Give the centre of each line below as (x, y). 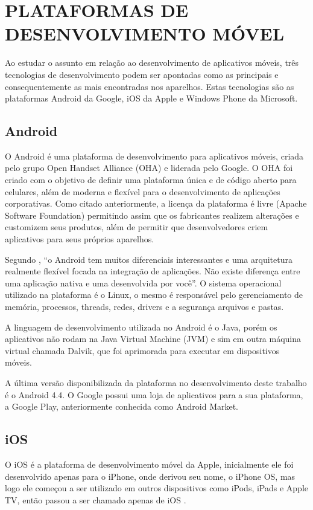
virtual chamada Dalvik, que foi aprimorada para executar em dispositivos (142, 350)
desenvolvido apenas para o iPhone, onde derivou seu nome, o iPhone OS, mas (150, 476)
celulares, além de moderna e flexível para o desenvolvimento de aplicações (143, 191)
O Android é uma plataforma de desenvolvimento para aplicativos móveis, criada (154, 156)
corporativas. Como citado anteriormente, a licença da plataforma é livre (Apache (156, 203)
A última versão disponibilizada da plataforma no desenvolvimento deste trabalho (156, 382)
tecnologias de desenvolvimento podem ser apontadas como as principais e (142, 74)
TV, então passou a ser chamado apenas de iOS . (96, 499)
